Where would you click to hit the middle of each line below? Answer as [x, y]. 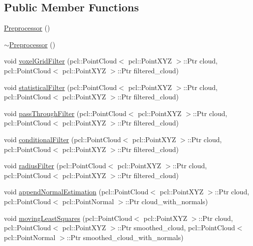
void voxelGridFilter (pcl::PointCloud [61, 61]
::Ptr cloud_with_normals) [167, 201]
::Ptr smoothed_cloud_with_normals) [125, 237]
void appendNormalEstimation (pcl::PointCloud [76, 192]
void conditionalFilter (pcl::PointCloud [63, 139]
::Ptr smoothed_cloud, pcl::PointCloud [176, 228]
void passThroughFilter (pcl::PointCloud [65, 113]
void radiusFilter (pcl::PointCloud [55, 166]
